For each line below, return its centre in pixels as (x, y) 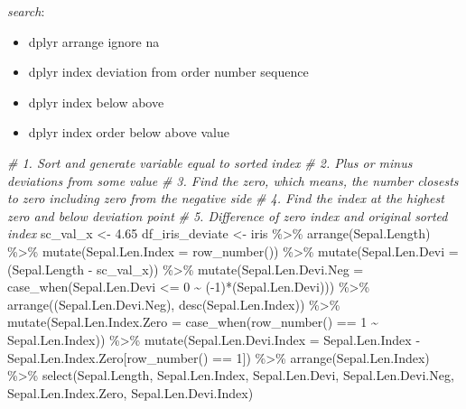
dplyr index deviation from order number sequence (168, 72)
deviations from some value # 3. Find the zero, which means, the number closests (233, 180)
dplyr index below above (96, 102)
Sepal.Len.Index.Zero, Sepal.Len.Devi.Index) (130, 392)
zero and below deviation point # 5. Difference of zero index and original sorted (228, 215)
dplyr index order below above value (129, 132)
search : (26, 11)
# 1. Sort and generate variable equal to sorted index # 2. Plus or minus (210, 162)
